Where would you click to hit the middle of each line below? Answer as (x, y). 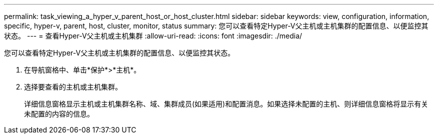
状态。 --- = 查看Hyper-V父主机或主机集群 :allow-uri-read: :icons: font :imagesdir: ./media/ (153, 36)
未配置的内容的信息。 (59, 114)
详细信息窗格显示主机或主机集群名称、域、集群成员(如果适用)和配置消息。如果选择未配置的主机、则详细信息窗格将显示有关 (226, 104)
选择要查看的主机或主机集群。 (73, 87)
